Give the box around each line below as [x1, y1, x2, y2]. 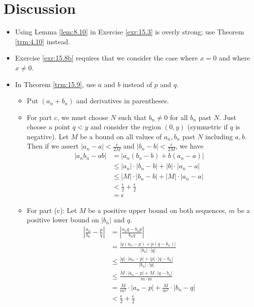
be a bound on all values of [80, 131, 162, 141]
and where [219, 53, 250, 63]
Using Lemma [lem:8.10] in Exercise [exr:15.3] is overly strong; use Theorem [15, 27, 244, 37]
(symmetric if [187, 122, 228, 132]
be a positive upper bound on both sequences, [88, 205, 227, 215]
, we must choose [57, 112, 108, 122]
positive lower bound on [27, 215, 99, 225]
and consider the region [90, 122, 161, 132]
